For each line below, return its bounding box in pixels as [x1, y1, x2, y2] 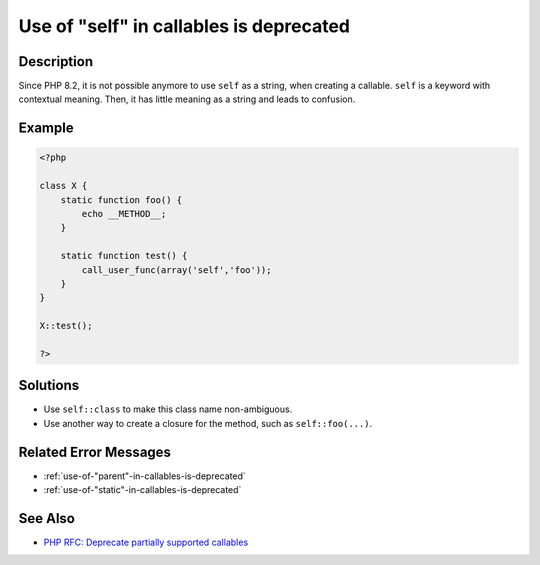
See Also [18, 510, 75, 527]
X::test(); [39, 320, 93, 332]
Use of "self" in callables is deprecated [18, 15, 350, 37]
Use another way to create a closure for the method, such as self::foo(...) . [43, 417, 373, 429]
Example [18, 120, 74, 137]
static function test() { [60, 250, 188, 262]
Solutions [18, 377, 80, 394]
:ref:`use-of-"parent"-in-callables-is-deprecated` [43, 470, 247, 482]
